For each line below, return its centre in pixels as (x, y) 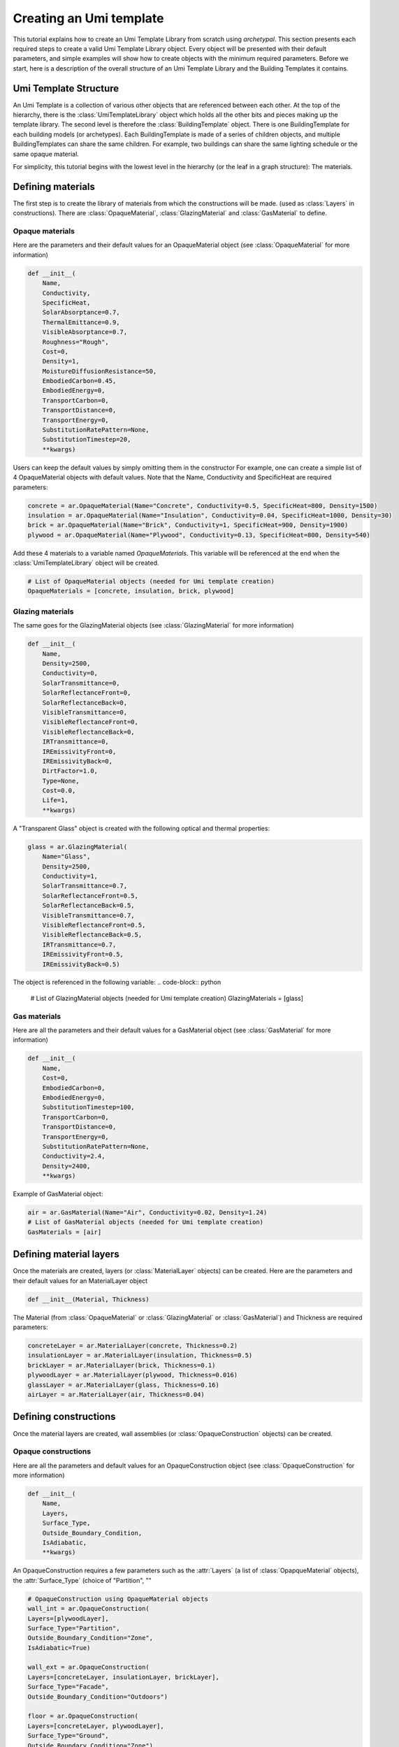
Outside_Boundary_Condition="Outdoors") (97, 1697)
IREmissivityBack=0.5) (81, 964)
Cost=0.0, (59, 791)
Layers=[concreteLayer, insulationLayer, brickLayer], (123, 1677)
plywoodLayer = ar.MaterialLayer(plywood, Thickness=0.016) (133, 1375)
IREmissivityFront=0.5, (83, 955)
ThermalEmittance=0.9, (81, 322)
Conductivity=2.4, (74, 1156)
